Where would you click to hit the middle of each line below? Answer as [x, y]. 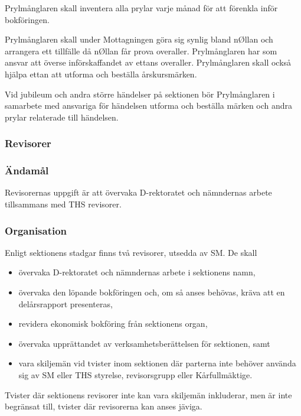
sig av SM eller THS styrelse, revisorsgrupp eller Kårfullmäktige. [135, 374]
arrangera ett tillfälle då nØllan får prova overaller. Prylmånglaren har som [141, 51]
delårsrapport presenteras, [66, 303]
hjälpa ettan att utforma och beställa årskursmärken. [101, 74]
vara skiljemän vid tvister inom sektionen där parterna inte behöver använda [157, 363]
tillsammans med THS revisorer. [63, 204]
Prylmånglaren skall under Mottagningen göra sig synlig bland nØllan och [139, 39]
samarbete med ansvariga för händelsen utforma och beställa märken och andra [149, 105]
